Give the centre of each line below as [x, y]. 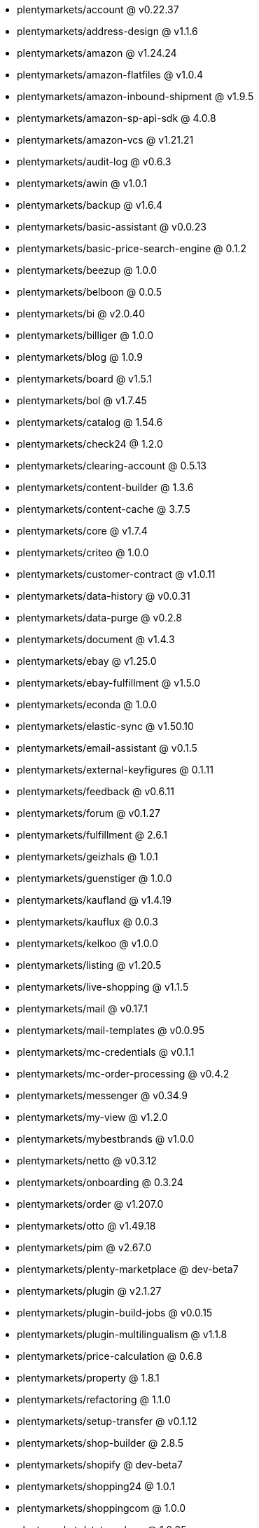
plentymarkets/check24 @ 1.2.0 [90, 444]
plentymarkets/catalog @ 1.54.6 [90, 422]
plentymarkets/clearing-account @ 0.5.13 [112, 466]
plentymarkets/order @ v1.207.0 [90, 1204]
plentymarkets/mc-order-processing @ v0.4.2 [123, 1074]
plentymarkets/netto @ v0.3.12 [87, 1161]
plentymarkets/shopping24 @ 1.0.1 [96, 1486]
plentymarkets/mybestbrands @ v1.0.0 [106, 1139]
